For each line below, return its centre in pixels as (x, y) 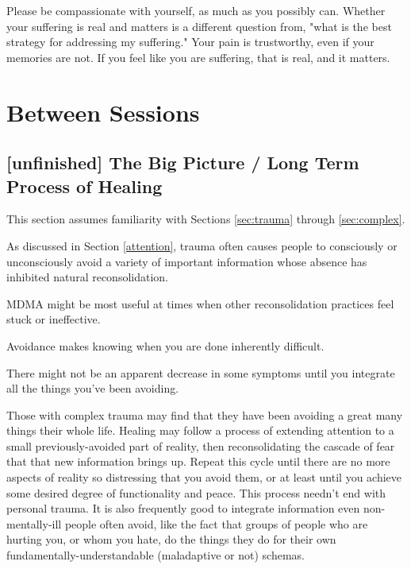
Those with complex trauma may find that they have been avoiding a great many (205, 414)
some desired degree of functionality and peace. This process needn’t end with (196, 492)
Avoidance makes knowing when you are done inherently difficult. (165, 345)
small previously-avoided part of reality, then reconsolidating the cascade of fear (201, 445)
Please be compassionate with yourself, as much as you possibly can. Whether (196, 10)
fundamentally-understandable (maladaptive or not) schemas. (156, 555)
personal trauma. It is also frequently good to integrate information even (183, 508)
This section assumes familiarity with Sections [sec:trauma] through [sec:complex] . (206, 219)
